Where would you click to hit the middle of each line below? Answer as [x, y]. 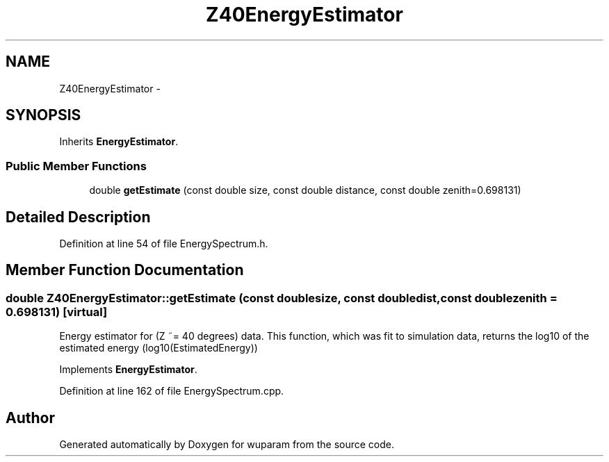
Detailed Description [78, 217]
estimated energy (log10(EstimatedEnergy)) [159, 348]
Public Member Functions [76, 166]
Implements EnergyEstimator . [128, 370]
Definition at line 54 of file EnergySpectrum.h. [164, 244]
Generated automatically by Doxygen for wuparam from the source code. [227, 445]
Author [30, 418]
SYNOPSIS [43, 115]
